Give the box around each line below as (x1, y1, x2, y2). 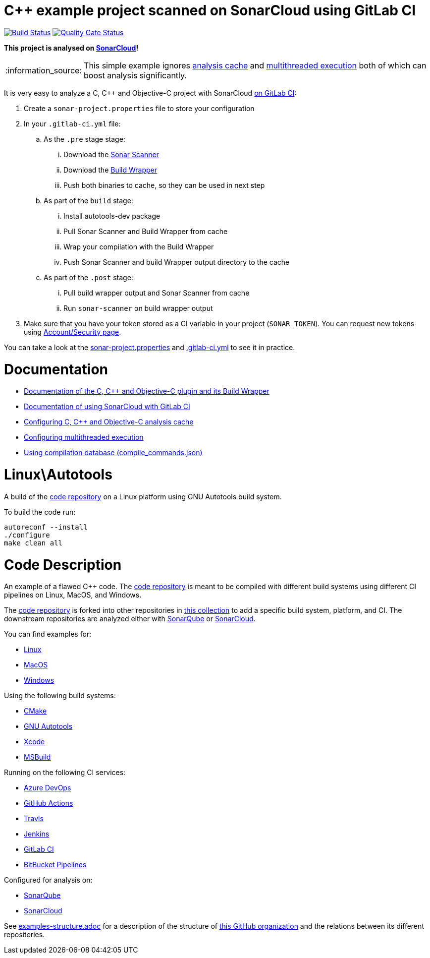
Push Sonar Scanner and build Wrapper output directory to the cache (63, 257, 290, 266)
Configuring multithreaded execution (24, 433, 144, 442)
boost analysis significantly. (84, 70, 187, 80)
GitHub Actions (24, 799, 73, 808)
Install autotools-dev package (63, 211, 161, 220)
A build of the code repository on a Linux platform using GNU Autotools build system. (4, 492, 282, 501)
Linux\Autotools (4, 466, 112, 483)
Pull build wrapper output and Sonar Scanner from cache (63, 288, 250, 297)
